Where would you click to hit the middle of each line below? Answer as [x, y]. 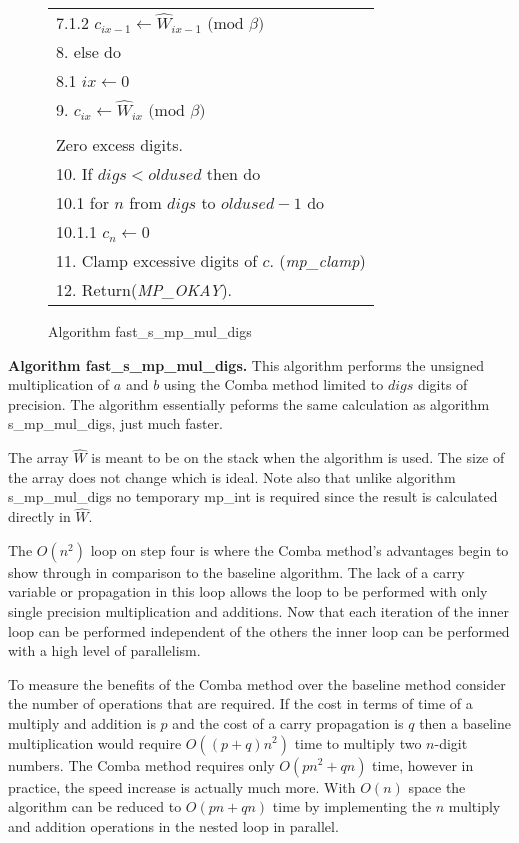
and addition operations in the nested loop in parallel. [173, 825]
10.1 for [82, 202]
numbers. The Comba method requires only [141, 764]
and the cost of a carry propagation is [288, 722]
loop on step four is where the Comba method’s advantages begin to [299, 549]
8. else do [88, 51]
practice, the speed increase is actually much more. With [182, 786]
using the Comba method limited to [273, 384]
